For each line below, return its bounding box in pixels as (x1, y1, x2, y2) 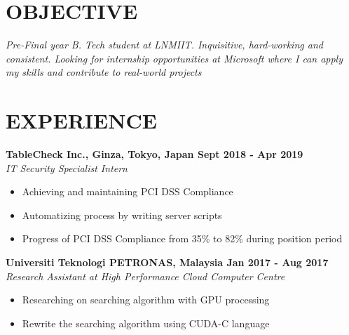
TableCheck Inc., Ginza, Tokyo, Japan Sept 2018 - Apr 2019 (6, 147, 303, 162)
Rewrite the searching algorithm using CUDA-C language (22, 315, 270, 330)
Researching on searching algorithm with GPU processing (22, 292, 270, 307)
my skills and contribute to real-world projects (6, 65, 202, 79)
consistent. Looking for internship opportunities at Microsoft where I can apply (6, 51, 343, 65)
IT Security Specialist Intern (6, 160, 128, 175)
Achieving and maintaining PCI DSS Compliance (22, 184, 233, 199)
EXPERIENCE (6, 106, 157, 135)
